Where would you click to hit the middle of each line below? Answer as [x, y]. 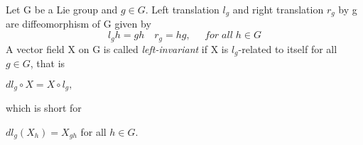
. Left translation [182, 9]
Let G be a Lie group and [62, 9]
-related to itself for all [288, 48]
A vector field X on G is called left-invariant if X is [117, 48]
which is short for [44, 108]
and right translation [278, 9]
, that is [48, 63]
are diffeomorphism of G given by [78, 24]
